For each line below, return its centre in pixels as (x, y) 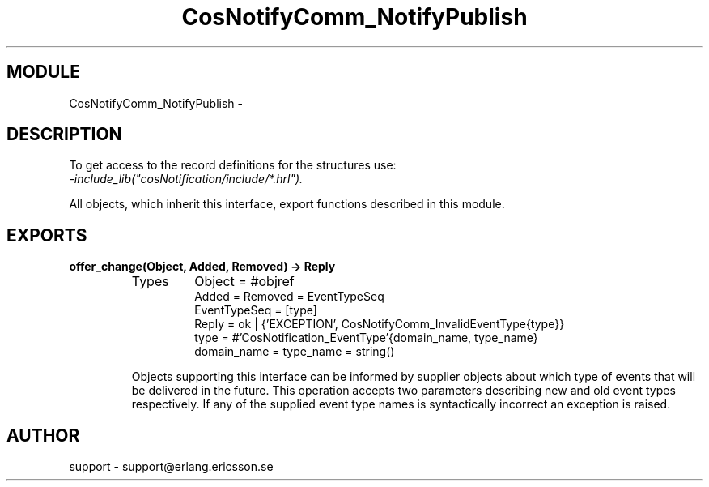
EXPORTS (47, 235)
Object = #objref (244, 282)
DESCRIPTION (64, 135)
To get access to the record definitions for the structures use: (233, 165)
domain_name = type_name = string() (295, 352)
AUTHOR (43, 435)
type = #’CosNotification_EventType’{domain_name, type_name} (366, 338)
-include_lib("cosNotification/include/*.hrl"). (186, 179)
